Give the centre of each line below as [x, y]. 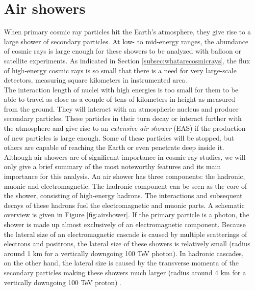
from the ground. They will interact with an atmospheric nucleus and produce [121, 108]
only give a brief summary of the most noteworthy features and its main [113, 166]
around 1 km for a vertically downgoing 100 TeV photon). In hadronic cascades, [124, 253]
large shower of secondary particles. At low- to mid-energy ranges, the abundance [126, 41]
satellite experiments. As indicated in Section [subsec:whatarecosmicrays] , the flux [127, 60]
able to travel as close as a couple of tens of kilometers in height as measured [120, 99]
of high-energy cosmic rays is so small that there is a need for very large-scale [120, 70]
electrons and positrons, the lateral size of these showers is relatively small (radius [127, 244]
